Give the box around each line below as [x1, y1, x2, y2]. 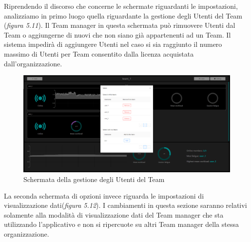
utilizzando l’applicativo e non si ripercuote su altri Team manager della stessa [4, 219, 239, 229]
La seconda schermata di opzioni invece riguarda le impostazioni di [4, 190, 204, 201]
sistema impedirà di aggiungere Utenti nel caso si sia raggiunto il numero [4, 39, 222, 49]
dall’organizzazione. [4, 58, 62, 68]
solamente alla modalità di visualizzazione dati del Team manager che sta [4, 209, 224, 220]
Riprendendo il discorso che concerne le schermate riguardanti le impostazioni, [4, 1, 238, 11]
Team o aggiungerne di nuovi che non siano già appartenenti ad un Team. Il [4, 29, 231, 40]
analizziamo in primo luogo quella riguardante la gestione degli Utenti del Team [4, 10, 243, 20]
